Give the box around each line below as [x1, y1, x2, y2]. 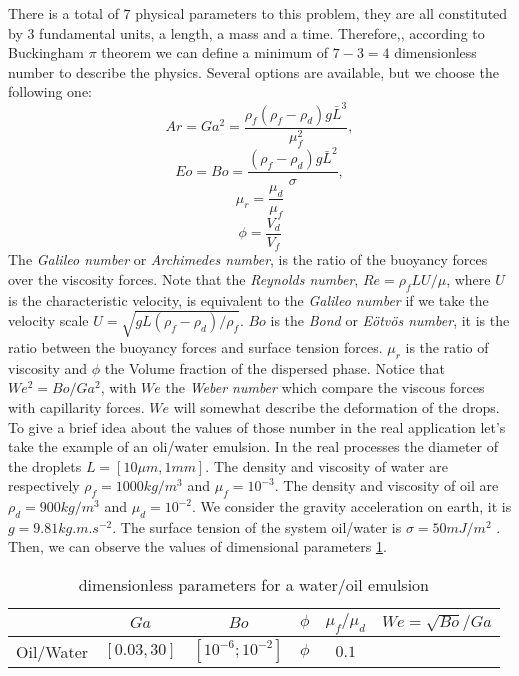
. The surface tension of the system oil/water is [112, 516, 402, 537]
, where [446, 269, 491, 289]
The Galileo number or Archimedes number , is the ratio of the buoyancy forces [8, 249, 488, 270]
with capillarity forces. [8, 396, 145, 417]
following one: [8, 81, 93, 102]
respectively [8, 475, 80, 496]
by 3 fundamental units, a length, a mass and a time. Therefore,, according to [8, 22, 485, 43]
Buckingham [8, 42, 85, 63]
